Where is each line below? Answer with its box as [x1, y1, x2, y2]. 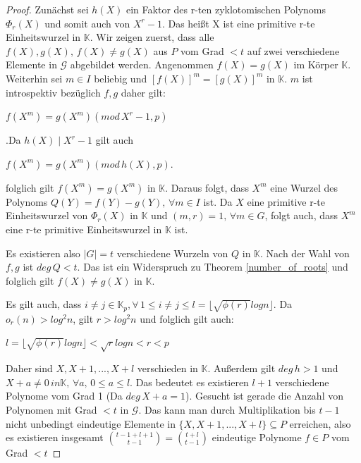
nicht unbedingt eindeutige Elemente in [6, 416, 176, 431]
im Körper [293, 57, 338, 72]
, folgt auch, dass [264, 208, 338, 223]
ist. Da [203, 194, 233, 209]
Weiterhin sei [6, 70, 63, 85]
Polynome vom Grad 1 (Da [6, 388, 123, 403]
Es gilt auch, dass [6, 297, 82, 311]
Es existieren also [6, 245, 80, 260]
